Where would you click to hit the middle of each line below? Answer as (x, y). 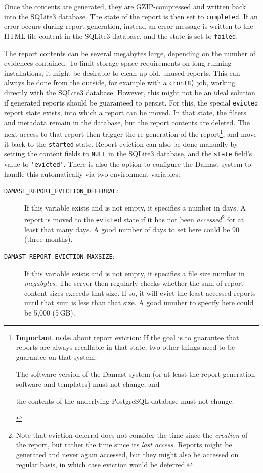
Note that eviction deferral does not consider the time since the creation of (132, 434)
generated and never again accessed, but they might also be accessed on (127, 454)
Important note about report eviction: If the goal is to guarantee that (127, 337)
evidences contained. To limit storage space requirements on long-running (118, 63)
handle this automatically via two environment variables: (92, 173)
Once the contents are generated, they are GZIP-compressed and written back (125, 6)
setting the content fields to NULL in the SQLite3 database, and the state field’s (128, 154)
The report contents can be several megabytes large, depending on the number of (130, 53)
